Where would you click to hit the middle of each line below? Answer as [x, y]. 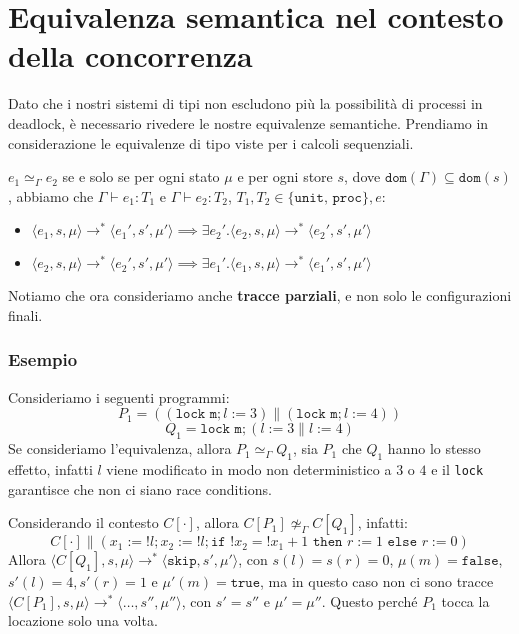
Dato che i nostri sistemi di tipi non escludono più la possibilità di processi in [245, 103]
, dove [362, 176]
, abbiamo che [51, 195]
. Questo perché [369, 600]
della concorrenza [130, 55]
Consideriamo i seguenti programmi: [119, 396]
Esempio [43, 359]
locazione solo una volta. [83, 620]
